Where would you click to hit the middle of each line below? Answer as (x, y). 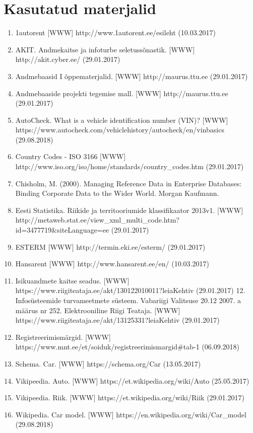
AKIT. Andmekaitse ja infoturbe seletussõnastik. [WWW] (105, 49)
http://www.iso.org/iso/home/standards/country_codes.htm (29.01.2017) (130, 166)
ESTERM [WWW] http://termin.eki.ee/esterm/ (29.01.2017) (110, 246)
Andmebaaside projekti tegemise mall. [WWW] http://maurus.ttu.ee (122, 93)
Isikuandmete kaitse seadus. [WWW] (72, 280)
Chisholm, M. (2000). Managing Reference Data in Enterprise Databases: (129, 183)
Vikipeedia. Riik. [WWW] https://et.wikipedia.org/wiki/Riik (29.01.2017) (130, 398)
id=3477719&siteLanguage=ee (62, 230)
